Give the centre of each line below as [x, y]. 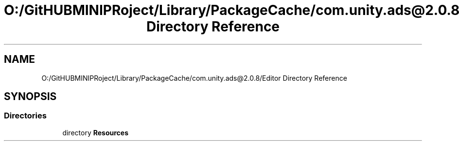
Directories [25, 116]
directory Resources [95, 132]
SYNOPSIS [30, 97]
